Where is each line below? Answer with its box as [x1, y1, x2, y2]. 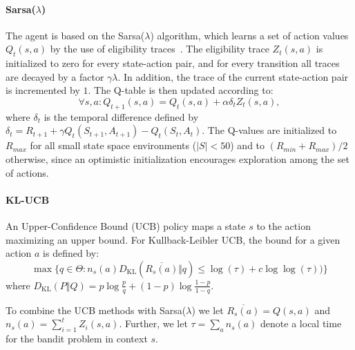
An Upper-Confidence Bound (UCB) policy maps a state [6, 218, 246, 233]
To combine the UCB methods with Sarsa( [6, 302, 186, 317]
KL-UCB [6, 192, 50, 206]
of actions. [6, 165, 49, 179]
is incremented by [6, 83, 80, 97]
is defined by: [43, 246, 99, 260]
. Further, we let [119, 316, 188, 331]
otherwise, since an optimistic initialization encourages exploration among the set [6, 151, 349, 166]
